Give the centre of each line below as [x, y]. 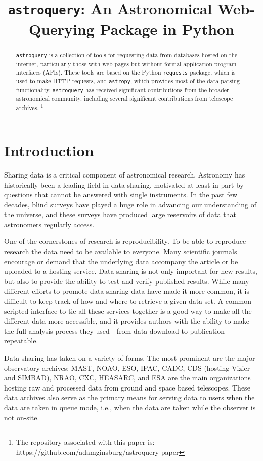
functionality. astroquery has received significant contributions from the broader [122, 90]
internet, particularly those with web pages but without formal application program [126, 64]
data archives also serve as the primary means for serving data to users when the [129, 397]
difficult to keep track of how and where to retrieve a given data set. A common [128, 301]
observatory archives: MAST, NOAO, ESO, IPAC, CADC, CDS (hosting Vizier [127, 367]
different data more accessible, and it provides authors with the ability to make [127, 321]
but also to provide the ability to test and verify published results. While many [127, 281]
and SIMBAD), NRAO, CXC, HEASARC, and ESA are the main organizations [127, 378]
